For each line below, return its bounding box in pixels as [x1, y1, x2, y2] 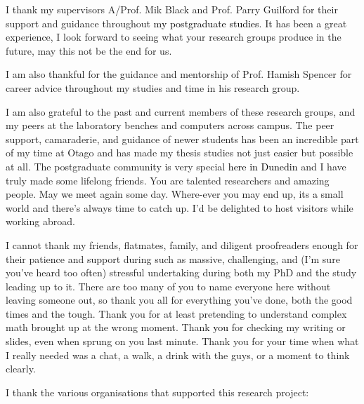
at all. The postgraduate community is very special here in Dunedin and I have [6, 159, 346, 173]
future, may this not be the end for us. [6, 43, 172, 58]
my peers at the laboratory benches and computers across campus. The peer [6, 118, 334, 133]
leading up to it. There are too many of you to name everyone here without [6, 278, 331, 293]
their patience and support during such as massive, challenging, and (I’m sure [6, 251, 340, 266]
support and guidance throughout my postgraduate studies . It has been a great [6, 15, 347, 30]
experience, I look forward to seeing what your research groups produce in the [6, 29, 342, 44]
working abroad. [6, 214, 75, 229]
